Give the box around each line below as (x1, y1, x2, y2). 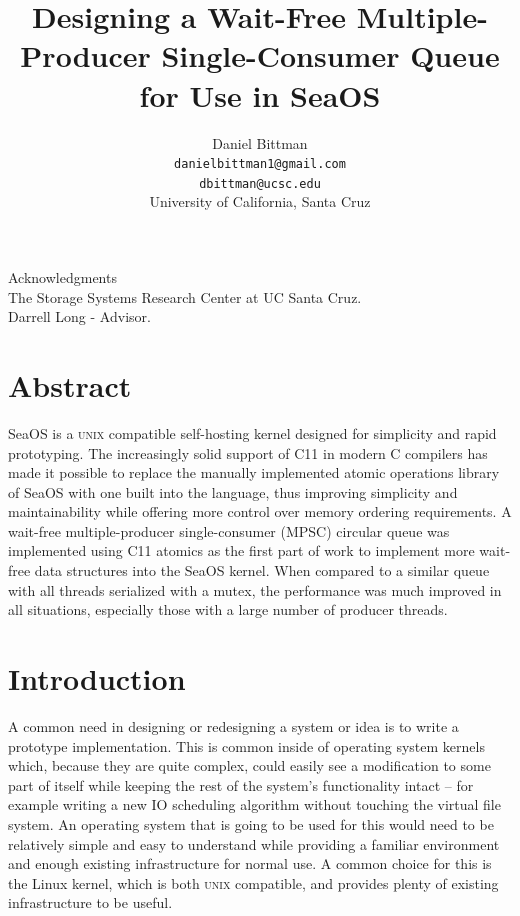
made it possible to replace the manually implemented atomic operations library (8, 462, 500, 483)
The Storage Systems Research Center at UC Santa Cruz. (8, 286, 362, 307)
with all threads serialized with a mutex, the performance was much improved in (8, 579, 502, 600)
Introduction (8, 658, 186, 699)
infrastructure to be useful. (8, 892, 173, 913)
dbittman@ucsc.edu (199, 176, 321, 191)
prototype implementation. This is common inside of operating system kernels (8, 735, 485, 756)
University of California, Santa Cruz (149, 191, 371, 212)
